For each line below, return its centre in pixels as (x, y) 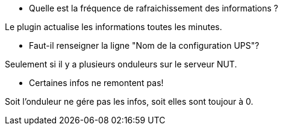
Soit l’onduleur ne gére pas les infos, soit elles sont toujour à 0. (129, 101)
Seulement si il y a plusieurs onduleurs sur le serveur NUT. (121, 64)
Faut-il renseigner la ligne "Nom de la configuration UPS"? (144, 45)
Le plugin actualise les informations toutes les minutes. (114, 27)
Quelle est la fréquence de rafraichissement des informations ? (154, 8)
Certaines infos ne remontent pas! (96, 83)
